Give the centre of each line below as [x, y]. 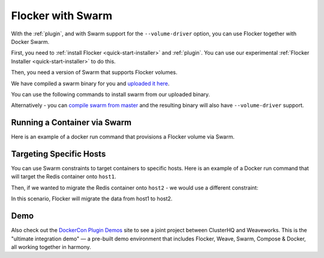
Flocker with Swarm [62, 16]
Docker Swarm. [30, 41]
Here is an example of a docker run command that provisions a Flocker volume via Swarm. [123, 137]
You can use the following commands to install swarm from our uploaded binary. [110, 94]
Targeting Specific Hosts [58, 154]
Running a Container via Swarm [71, 123]
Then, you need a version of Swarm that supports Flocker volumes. [94, 73]
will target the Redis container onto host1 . [64, 176]
